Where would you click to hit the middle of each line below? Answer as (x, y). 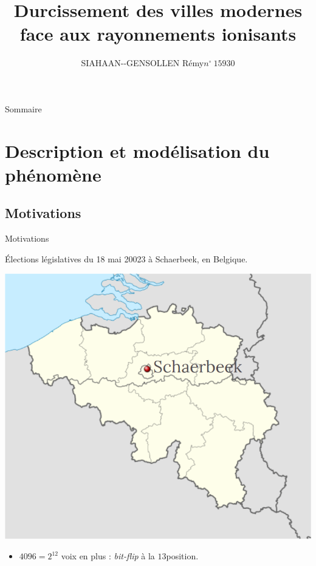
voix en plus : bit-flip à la (108, 556)
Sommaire (23, 108)
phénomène (53, 174)
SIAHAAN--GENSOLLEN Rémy (143, 63)
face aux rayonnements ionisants (158, 34)
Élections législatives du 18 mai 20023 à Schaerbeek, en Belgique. (126, 258)
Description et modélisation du (137, 150)
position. (182, 556)
